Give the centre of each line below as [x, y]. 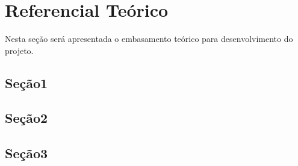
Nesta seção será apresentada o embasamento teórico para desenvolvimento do [149, 39]
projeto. [19, 50]
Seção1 [26, 82]
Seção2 [26, 118]
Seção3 [26, 153]
